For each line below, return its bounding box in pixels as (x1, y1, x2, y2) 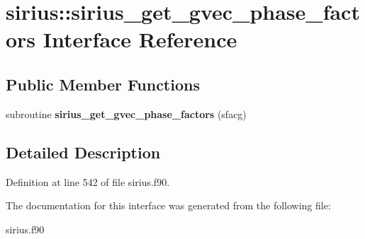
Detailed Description (6, 141, 161, 163)
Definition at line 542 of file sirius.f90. (6, 174, 170, 189)
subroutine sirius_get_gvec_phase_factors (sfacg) (6, 106, 247, 121)
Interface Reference (43, 25, 237, 54)
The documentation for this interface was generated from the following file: (6, 198, 331, 213)
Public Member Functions (6, 73, 200, 95)
